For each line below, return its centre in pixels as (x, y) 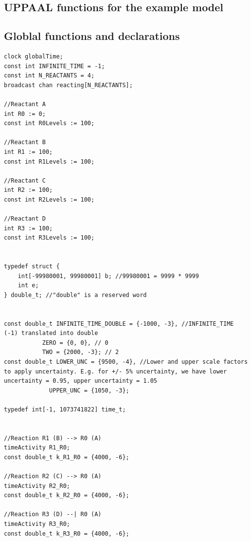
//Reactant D (25, 219)
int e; (28, 286)
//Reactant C (25, 180)
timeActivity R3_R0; (37, 524)
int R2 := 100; (28, 190)
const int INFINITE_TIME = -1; (54, 66)
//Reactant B (25, 142)
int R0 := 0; (25, 114)
